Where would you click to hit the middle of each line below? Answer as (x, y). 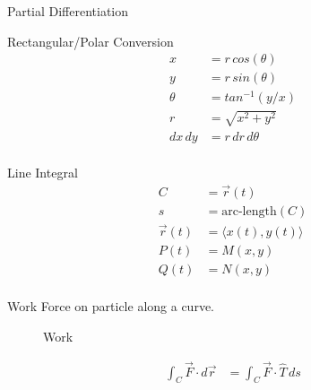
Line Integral (43, 172)
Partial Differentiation (68, 11)
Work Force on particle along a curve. (111, 306)
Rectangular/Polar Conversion (91, 41)
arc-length (249, 211)
